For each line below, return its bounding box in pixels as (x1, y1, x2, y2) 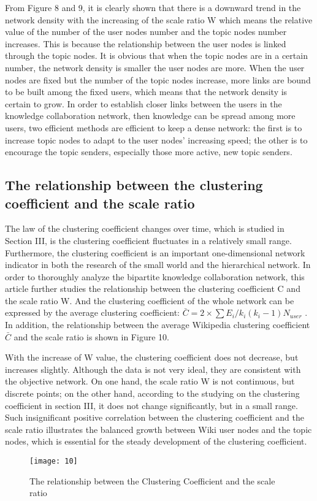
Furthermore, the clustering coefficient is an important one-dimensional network (5, 246, 305, 259)
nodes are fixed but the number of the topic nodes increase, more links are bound (5, 73, 311, 86)
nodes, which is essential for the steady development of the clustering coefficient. (5, 435, 307, 448)
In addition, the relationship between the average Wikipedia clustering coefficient (5, 318, 310, 331)
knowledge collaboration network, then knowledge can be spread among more (5, 109, 296, 122)
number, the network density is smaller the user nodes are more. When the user (5, 61, 305, 74)
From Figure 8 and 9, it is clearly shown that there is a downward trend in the (5, 1, 301, 13)
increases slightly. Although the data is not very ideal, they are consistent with (5, 362, 301, 375)
